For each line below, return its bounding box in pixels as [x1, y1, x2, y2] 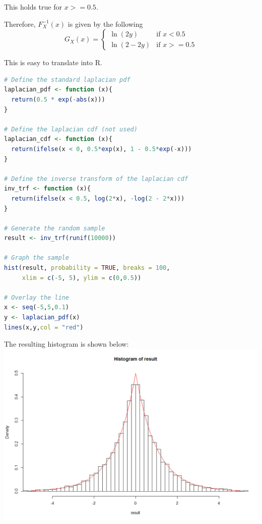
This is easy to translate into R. [4, 57, 102, 68]
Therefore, [4, 18, 36, 29]
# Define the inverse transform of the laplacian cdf [4, 175, 188, 182]
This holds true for [4, 2, 62, 12]
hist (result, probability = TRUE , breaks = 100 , [4, 264, 170, 272]
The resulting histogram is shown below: [4, 339, 129, 349]
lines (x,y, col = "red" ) [4, 323, 84, 331]
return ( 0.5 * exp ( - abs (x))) [11, 96, 105, 103]
